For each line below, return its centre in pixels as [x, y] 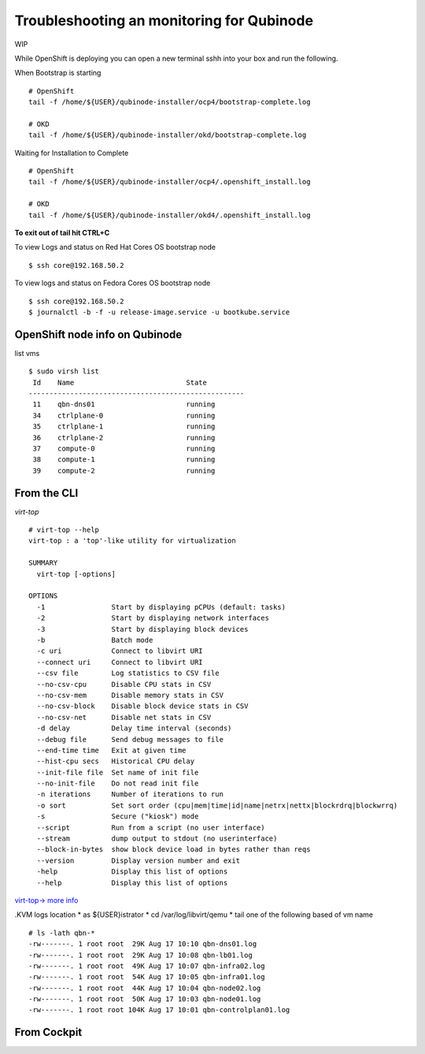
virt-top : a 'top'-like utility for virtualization [132, 541]
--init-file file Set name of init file [118, 772]
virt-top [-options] [76, 574]
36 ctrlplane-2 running [124, 438]
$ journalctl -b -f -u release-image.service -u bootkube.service [159, 312]
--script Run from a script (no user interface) [151, 828]
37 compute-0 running [124, 449]
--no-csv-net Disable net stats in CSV [124, 717]
